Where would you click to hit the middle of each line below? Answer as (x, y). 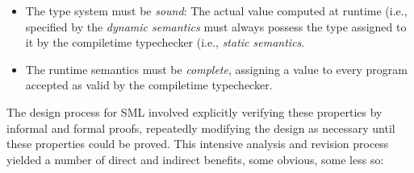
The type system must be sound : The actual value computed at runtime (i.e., (216, 10)
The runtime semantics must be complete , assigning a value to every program (216, 69)
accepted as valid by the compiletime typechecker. (149, 85)
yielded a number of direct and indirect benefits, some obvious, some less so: (195, 159)
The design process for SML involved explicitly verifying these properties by (194, 111)
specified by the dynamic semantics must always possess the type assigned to (216, 26)
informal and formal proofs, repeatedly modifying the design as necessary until (201, 128)
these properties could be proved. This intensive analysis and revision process (198, 144)
